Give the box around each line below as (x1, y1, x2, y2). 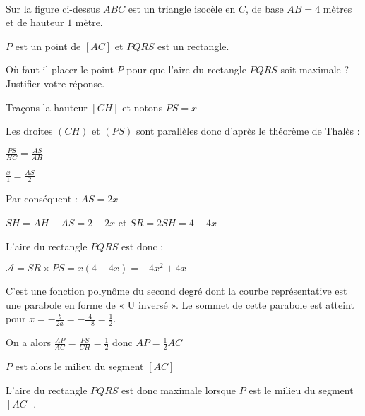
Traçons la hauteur (6, 99, 88, 114)
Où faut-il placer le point (6, 62, 114, 77)
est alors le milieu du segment (15, 359, 144, 374)
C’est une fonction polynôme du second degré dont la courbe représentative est (6, 283, 347, 298)
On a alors (6, 335, 51, 350)
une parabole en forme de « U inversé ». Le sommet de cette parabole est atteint (6, 297, 355, 312)
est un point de (15, 38, 81, 53)
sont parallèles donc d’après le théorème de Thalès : (136, 123, 360, 138)
